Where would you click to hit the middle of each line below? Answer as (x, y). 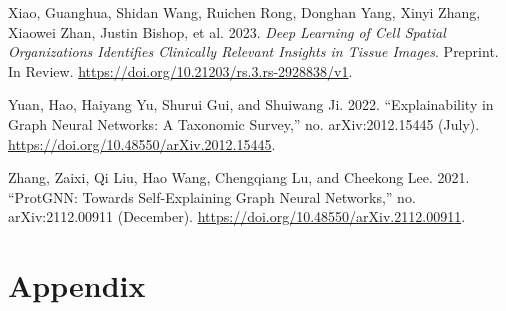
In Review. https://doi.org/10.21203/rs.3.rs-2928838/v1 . (180, 70)
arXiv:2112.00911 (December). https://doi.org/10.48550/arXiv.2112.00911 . (237, 216)
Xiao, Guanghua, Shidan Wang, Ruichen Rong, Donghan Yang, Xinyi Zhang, (244, 12)
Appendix (77, 285)
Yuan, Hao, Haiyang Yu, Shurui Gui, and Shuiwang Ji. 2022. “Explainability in (251, 104)
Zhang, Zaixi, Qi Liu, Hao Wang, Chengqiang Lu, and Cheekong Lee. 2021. (239, 177)
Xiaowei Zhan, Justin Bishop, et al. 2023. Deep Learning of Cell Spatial (227, 31)
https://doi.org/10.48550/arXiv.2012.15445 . (142, 143)
